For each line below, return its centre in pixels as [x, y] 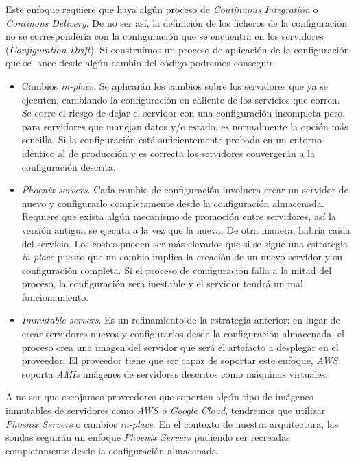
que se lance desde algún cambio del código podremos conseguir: [141, 63]
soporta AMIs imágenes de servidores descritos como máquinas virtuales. [175, 373]
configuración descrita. [69, 166]
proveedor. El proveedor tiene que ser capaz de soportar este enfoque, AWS [180, 360]
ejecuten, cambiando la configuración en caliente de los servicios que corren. [181, 99]
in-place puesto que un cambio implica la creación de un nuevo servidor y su [182, 257]
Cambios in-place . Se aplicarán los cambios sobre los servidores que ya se [175, 85]
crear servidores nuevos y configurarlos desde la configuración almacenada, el [183, 333]
